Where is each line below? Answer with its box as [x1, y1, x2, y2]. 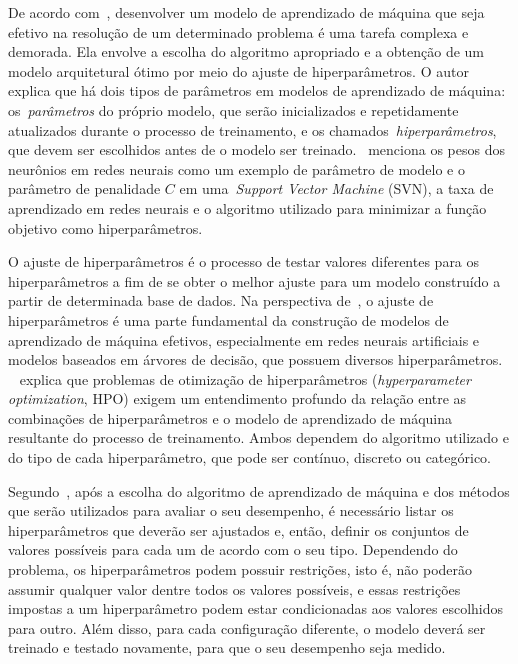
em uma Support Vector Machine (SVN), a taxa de [179, 178, 494, 199]
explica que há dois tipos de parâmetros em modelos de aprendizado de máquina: [8, 80, 506, 101]
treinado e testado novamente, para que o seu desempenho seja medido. [8, 637, 446, 658]
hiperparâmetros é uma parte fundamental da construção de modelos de [8, 309, 449, 330]
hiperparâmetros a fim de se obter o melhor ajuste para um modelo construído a [8, 270, 501, 291]
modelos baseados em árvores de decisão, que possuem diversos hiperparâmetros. [8, 349, 503, 370]
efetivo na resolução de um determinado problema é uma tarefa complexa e [8, 21, 469, 42]
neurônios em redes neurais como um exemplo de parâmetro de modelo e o [8, 158, 465, 179]
